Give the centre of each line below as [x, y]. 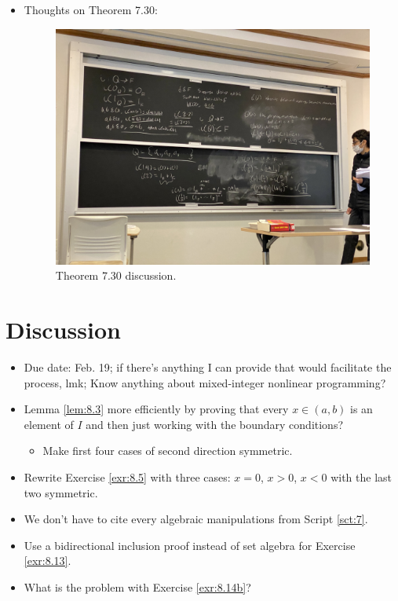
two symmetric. [61, 492]
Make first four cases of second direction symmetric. [168, 451]
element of [49, 424]
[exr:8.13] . [47, 561]
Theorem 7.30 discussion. [116, 275]
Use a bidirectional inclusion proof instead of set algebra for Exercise [190, 545]
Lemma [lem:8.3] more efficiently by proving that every [156, 409]
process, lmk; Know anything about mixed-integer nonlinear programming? [205, 382]
